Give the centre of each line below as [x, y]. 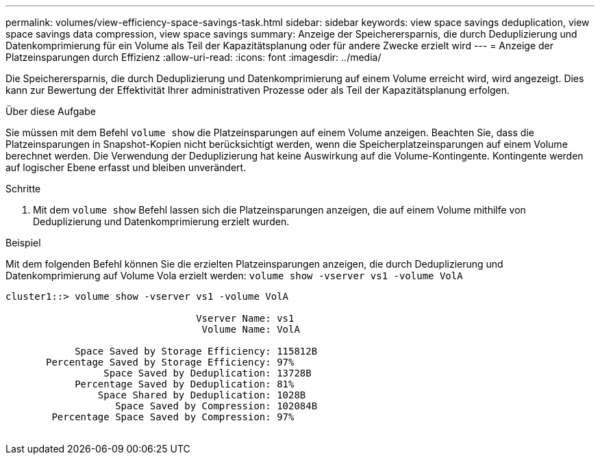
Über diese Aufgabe [51, 111]
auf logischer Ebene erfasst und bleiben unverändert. [126, 167]
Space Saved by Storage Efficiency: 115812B [196, 351]
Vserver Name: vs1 [245, 318]
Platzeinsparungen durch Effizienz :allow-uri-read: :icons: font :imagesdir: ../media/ [193, 57]
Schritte [23, 189]
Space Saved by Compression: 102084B [216, 406]
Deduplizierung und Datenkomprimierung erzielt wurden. [161, 221]
